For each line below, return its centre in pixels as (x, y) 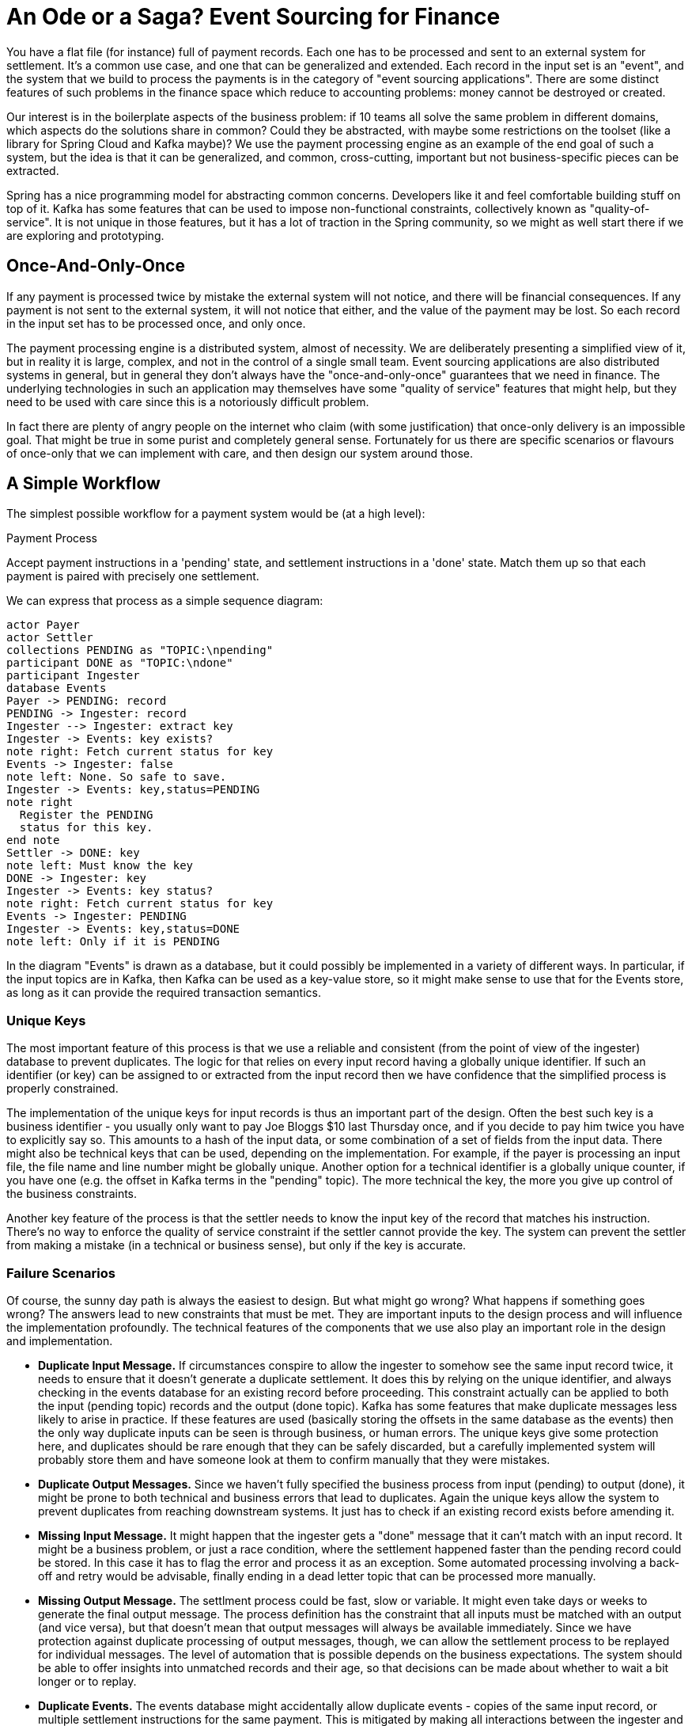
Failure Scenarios (61, 1273)
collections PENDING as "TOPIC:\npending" (140, 650)
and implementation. (60, 1340)
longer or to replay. (87, 1681)
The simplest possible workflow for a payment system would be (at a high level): (216, 514)
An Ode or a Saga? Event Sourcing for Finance (253, 17)
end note (33, 840)
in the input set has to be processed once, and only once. (156, 323)
